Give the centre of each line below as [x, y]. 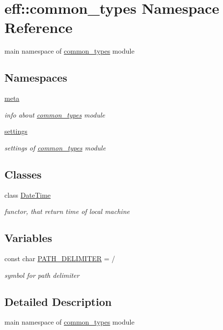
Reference [39, 27]
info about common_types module [55, 114]
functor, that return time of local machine [67, 211]
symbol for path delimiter [42, 275]
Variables [28, 238]
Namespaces [36, 77]
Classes [23, 174]
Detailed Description [58, 301]
